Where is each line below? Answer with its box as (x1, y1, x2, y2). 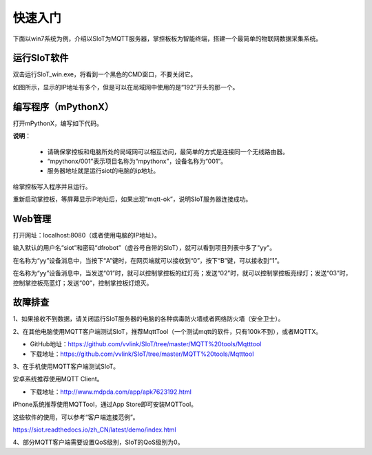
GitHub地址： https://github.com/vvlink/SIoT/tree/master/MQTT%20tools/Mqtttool (30, 340, 262, 348)
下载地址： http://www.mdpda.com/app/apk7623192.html (30, 388, 192, 396)
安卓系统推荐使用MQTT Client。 (12, 375, 103, 383)
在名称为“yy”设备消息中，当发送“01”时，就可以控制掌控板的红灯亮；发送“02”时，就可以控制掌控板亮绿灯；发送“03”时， (12, 269, 352, 277)
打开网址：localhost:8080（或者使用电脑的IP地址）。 (12, 231, 161, 239)
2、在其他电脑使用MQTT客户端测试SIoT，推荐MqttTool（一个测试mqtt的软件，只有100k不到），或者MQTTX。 (12, 327, 322, 335)
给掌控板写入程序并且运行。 (12, 182, 92, 191)
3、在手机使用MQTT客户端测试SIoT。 (12, 362, 120, 371)
